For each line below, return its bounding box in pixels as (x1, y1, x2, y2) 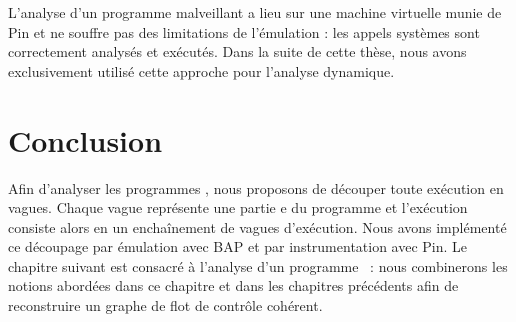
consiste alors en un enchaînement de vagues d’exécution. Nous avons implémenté (8, 216, 507, 237)
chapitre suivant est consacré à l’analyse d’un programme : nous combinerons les (8, 255, 508, 276)
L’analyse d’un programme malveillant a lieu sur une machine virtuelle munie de (8, 2, 502, 22)
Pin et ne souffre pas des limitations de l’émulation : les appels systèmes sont (8, 21, 480, 42)
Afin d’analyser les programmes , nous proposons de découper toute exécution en (8, 177, 504, 198)
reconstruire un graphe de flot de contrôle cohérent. (8, 295, 323, 316)
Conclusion (8, 119, 163, 160)
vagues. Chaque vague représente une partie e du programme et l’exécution (8, 197, 468, 218)
